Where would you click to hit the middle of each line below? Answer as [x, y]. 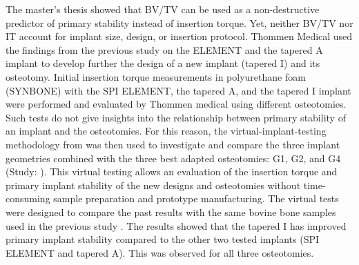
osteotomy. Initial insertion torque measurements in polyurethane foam [156, 76]
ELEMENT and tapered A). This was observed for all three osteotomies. [160, 252]
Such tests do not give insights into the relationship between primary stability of [176, 117]
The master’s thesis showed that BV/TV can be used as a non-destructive [163, 9]
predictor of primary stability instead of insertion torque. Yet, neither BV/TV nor [179, 22]
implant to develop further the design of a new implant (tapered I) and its [163, 63]
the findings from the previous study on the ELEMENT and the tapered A [164, 49]
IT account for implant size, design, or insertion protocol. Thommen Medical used [179, 36]
